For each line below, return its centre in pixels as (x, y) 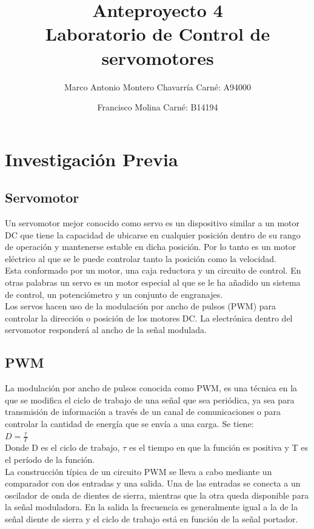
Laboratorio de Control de (158, 34)
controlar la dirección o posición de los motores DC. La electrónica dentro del (149, 318)
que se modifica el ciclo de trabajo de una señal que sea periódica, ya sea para (150, 399)
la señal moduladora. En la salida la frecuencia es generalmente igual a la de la (152, 507)
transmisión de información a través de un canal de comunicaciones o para (143, 412)
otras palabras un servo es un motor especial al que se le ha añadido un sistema (153, 282)
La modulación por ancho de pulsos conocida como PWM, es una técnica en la (151, 388)
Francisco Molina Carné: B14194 (158, 107)
